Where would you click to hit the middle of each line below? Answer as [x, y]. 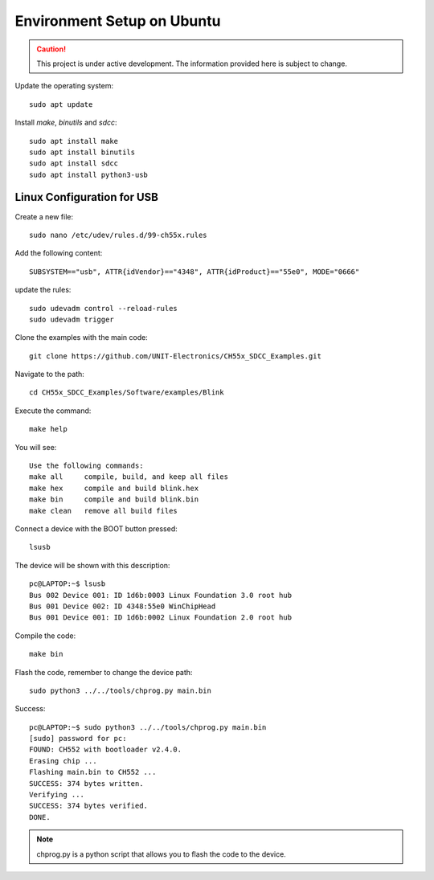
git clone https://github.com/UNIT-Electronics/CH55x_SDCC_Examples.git [175, 356]
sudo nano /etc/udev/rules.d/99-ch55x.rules [119, 235]
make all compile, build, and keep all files [129, 477]
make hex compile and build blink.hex [114, 488]
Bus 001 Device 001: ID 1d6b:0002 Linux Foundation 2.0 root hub [161, 618]
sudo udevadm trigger [72, 319]
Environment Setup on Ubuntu [118, 21]
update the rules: [43, 290]
